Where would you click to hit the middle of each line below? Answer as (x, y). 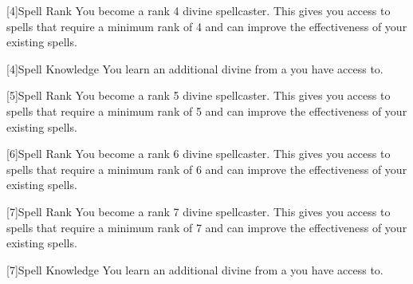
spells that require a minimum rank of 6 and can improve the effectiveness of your (207, 169)
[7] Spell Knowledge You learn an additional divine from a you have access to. (195, 269)
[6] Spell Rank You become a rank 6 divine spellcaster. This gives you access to (199, 154)
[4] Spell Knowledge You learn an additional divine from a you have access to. (195, 68)
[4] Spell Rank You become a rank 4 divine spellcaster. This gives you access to (199, 10)
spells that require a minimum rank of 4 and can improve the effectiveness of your (207, 26)
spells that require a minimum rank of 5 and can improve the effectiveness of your (207, 110)
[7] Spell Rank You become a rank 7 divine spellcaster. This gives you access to (199, 211)
